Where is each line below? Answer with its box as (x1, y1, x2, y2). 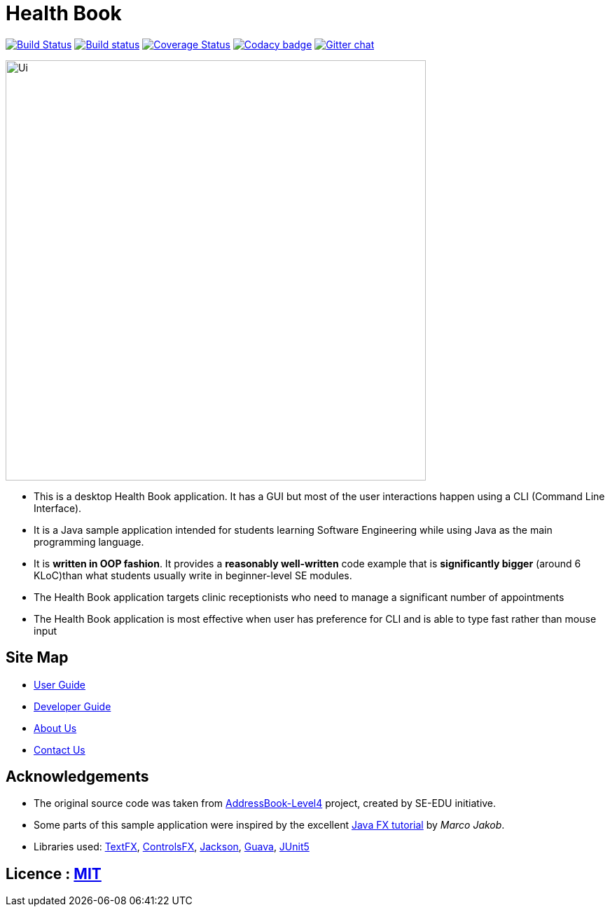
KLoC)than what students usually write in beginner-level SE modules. (34, 569, 352, 581)
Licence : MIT (6, 864, 102, 883)
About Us (34, 721, 77, 734)
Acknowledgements (6, 768, 149, 786)
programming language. (34, 535, 144, 548)
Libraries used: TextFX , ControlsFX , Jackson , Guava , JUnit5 (34, 841, 310, 853)
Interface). (34, 502, 82, 514)
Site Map (6, 649, 69, 667)
